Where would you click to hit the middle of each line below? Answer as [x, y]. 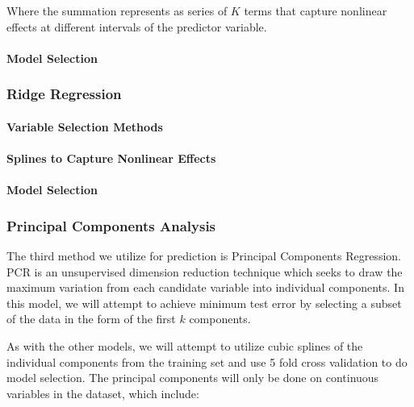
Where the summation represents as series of [117, 10]
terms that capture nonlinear [316, 10]
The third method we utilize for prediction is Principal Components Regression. [204, 255]
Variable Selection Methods [85, 126]
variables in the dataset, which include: [103, 393]
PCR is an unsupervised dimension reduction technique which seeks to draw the [205, 271]
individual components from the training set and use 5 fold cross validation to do [207, 361]
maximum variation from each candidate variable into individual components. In [205, 287]
